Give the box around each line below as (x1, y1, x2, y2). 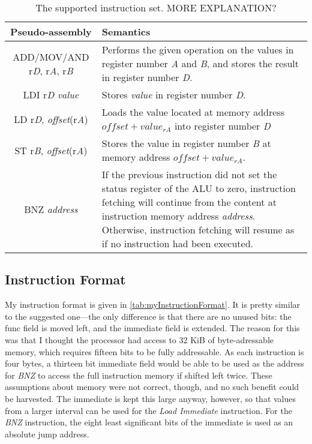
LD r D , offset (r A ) (14, 112, 88, 126)
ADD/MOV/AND (13, 49, 89, 64)
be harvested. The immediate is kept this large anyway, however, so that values (5, 392, 296, 404)
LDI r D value (23, 88, 79, 101)
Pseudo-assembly (10, 25, 92, 38)
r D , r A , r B (29, 63, 73, 77)
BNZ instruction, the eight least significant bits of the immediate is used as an (5, 416, 293, 428)
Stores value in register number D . (101, 88, 246, 101)
